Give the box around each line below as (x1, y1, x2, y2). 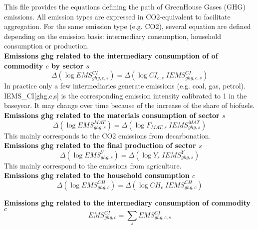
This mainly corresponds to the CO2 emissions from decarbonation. (4, 130, 211, 140)
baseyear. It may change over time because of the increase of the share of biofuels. (4, 100, 255, 110)
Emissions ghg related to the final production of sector (4, 140, 196, 150)
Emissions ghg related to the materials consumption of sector (4, 109, 220, 120)
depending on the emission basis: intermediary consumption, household (4, 30, 221, 41)
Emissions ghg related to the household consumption (4, 170, 190, 180)
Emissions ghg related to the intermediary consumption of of (4, 50, 218, 60)
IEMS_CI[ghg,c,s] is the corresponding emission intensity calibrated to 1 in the (4, 90, 247, 100)
